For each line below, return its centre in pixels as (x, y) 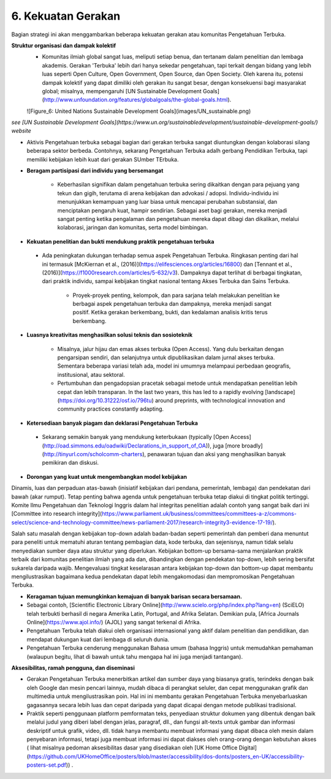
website (21, 131)
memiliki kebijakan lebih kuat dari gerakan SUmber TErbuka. (103, 159)
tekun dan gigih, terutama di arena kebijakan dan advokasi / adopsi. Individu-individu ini (168, 193)
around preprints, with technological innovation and (220, 400)
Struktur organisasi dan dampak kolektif (64, 45)
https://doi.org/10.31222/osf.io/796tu (105, 400)
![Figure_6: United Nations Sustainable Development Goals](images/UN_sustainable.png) (139, 111)
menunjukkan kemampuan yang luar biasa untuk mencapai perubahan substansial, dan (167, 202)
